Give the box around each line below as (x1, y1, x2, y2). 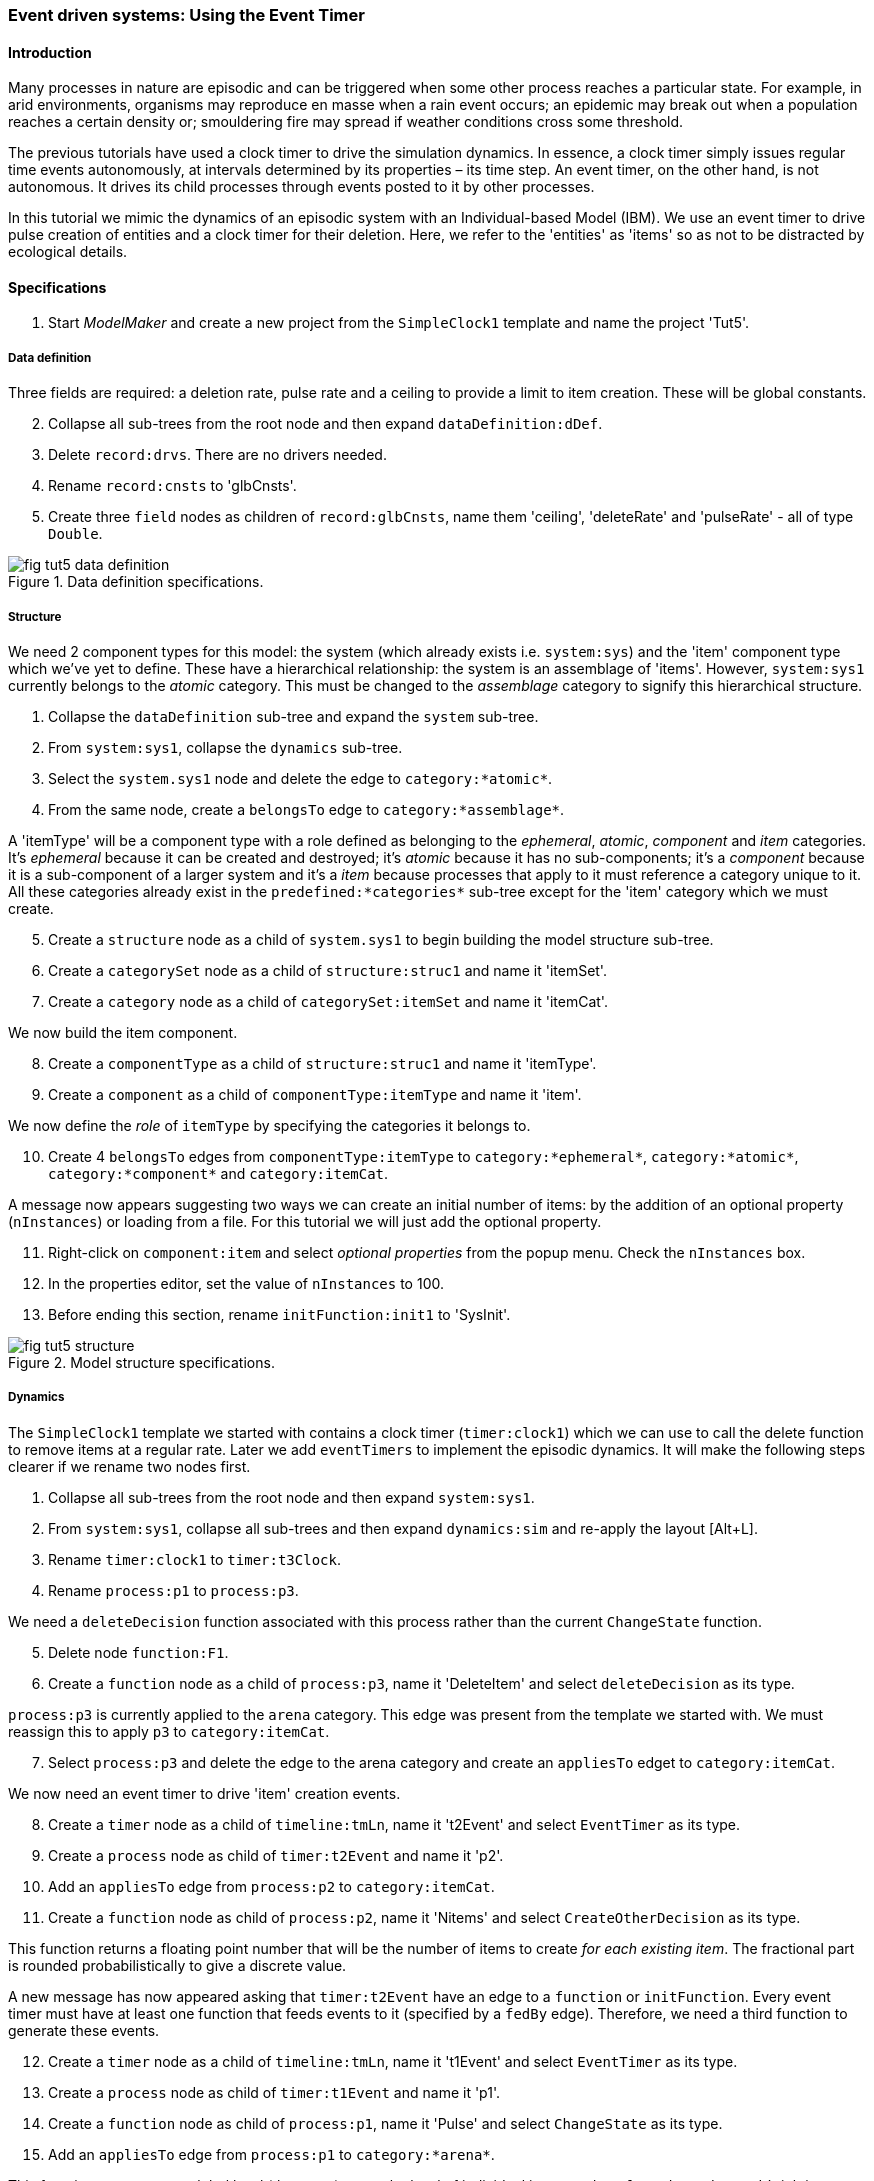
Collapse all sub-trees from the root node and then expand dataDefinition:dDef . (48, 415, 603, 433)
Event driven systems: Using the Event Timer (8, 5, 365, 25)
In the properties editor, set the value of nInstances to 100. (48, 1275, 444, 1292)
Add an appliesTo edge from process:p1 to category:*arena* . (48, 2145, 495, 2163)
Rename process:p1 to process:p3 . (48, 1581, 299, 1599)
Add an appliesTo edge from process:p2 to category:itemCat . (48, 1877, 495, 1895)
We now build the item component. (8, 1024, 238, 1041)
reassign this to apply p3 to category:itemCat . (8, 1722, 330, 1740)
